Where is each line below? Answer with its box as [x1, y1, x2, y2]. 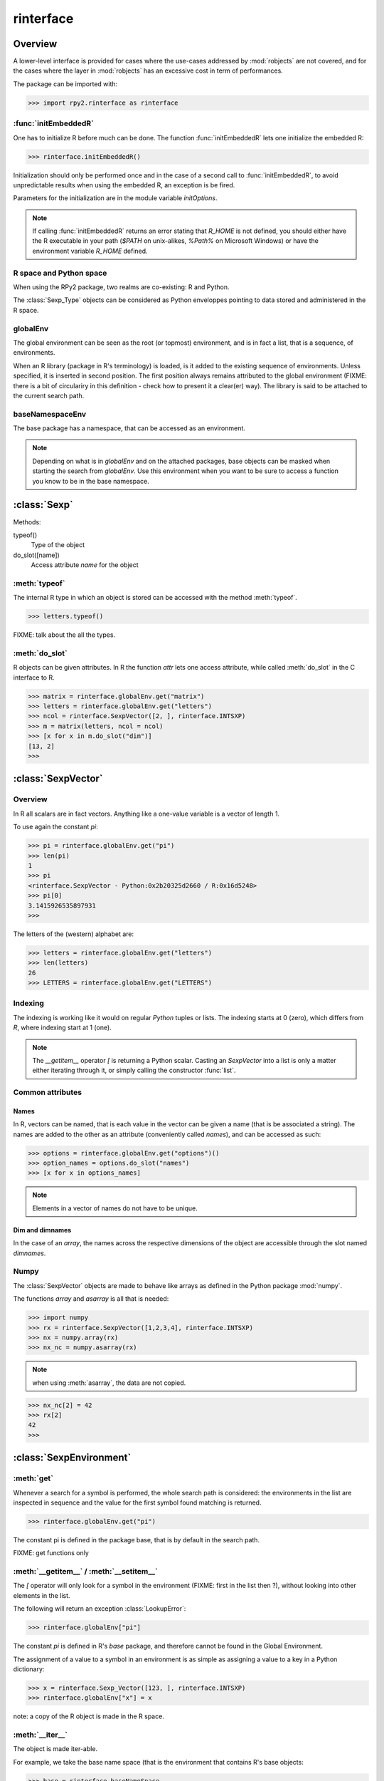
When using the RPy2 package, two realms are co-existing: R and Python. [13, 283, 230, 291]
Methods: [13, 517, 42, 526]
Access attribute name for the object [31, 561, 139, 569]
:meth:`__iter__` [13, 1730, 68, 1740]
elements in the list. [13, 1591, 70, 1599]
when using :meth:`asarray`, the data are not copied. [32, 1378, 186, 1387]
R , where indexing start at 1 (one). [13, 1023, 112, 1032]
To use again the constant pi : [13, 823, 99, 831]
